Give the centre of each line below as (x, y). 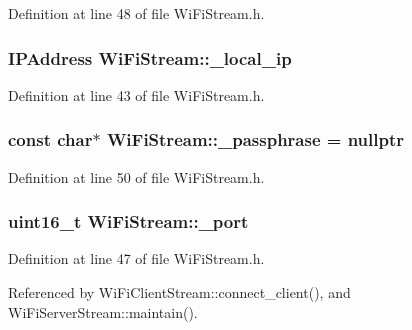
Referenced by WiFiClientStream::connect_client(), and (179, 292)
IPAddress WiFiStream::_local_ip (150, 57)
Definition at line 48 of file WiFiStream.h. (136, 13)
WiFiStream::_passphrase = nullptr (255, 139)
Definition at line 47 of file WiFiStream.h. (136, 258)
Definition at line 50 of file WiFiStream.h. (136, 176)
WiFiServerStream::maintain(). (103, 311)
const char (50, 139)
